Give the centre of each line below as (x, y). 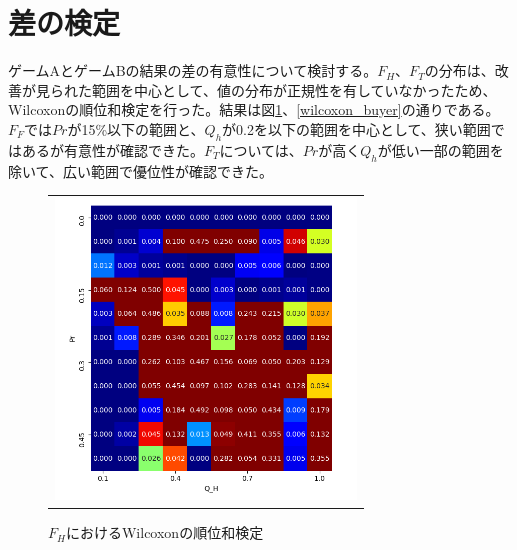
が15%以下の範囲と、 (136, 128)
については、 (261, 149)
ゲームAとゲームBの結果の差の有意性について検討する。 (193, 70)
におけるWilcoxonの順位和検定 (164, 532)
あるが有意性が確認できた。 (112, 149)
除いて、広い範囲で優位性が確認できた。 (140, 170)
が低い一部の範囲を (440, 149)
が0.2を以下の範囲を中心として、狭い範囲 (356, 128)
